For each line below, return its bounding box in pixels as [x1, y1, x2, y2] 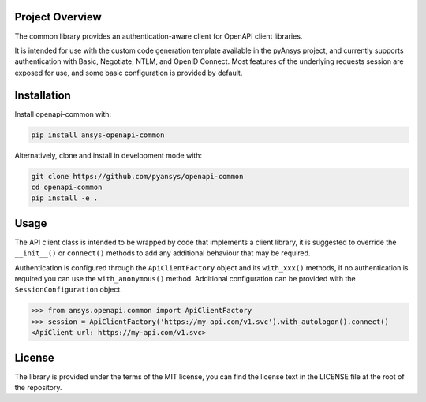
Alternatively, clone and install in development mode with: [14, 151, 203, 160]
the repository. [14, 383, 62, 393]
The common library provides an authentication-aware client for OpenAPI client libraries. [14, 32, 303, 41]
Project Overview [14, 10, 102, 24]
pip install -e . [31, 194, 99, 203]
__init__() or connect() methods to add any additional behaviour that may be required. [14, 248, 311, 258]
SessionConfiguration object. [14, 285, 122, 295]
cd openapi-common [31, 182, 103, 192]
